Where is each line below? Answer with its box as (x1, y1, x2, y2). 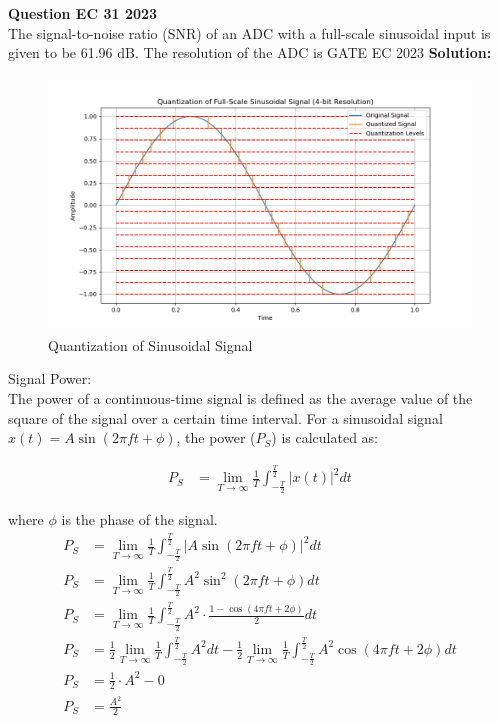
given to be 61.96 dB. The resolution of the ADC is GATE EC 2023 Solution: (8, 42, 492, 63)
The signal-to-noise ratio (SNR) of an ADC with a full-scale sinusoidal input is (8, 22, 491, 43)
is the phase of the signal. (61, 509, 218, 530)
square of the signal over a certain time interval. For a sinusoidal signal (8, 407, 443, 428)
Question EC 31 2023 (8, 3, 158, 23)
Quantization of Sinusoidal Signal (48, 334, 253, 355)
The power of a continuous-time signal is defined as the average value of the (8, 387, 473, 408)
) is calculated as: (271, 427, 379, 448)
